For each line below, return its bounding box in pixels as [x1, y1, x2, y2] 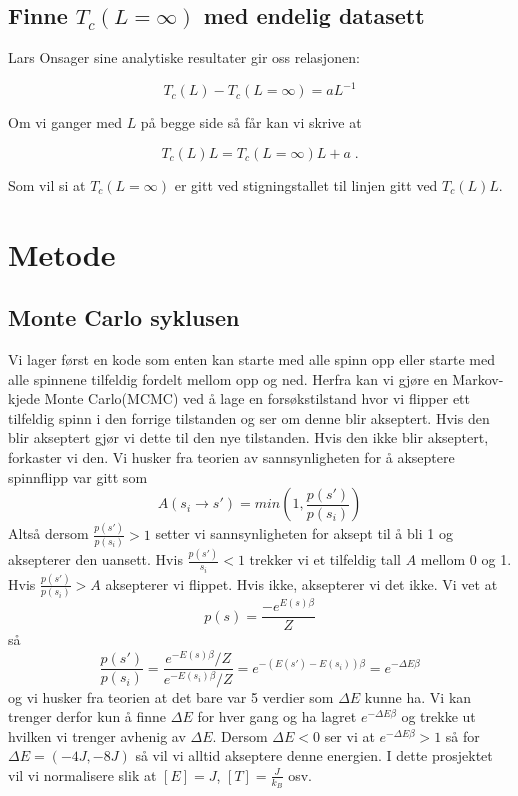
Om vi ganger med [8, 112, 122, 133]
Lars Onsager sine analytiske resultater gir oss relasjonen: [8, 47, 360, 68]
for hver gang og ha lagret [197, 706, 357, 727]
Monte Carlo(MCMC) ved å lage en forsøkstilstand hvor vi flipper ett [44, 388, 471, 409]
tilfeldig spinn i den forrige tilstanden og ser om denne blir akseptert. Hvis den [8, 407, 490, 428]
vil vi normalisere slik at [8, 764, 157, 785]
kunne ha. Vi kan [364, 686, 472, 707]
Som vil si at [8, 174, 86, 195]
